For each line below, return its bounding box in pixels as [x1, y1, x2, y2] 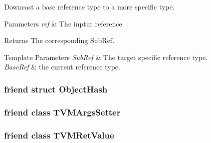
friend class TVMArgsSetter [4, 105, 121, 118]
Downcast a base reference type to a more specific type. [4, 1, 175, 11]
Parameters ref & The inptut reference [4, 18, 122, 28]
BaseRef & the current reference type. [4, 61, 120, 72]
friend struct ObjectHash [4, 82, 108, 95]
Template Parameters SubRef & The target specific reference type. [4, 51, 208, 62]
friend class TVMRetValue [4, 128, 114, 141]
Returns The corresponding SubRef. [4, 35, 115, 45]
